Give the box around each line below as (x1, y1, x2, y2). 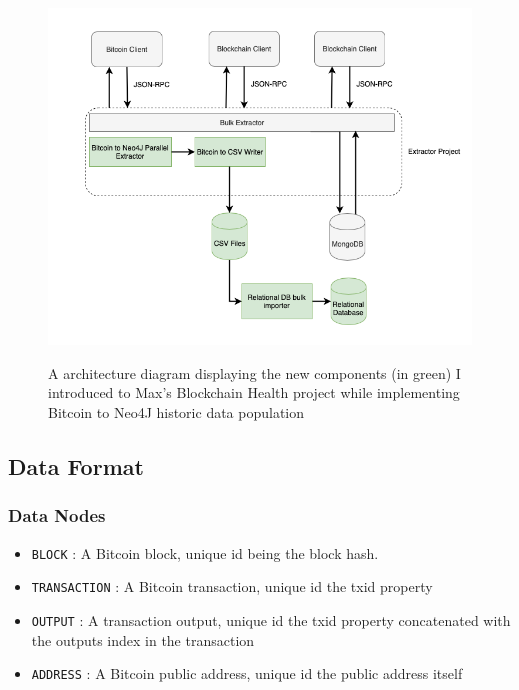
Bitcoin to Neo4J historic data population (48, 401, 305, 422)
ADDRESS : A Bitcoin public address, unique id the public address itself (31, 663, 463, 684)
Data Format (8, 450, 144, 481)
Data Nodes (8, 503, 106, 528)
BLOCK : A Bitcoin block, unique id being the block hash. (31, 542, 379, 563)
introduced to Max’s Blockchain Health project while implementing (48, 382, 460, 403)
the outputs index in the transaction (31, 629, 255, 650)
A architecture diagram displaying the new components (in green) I (48, 362, 461, 383)
